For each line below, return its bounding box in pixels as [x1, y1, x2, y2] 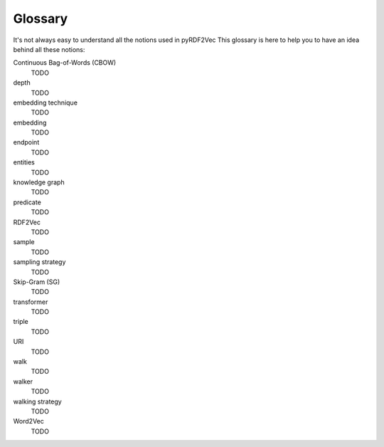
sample [13, 238, 35, 246]
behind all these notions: [13, 45, 85, 53]
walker [13, 377, 33, 386]
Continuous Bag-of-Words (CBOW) [13, 58, 117, 67]
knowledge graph [13, 178, 65, 186]
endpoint [13, 138, 40, 147]
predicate [13, 198, 42, 206]
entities [13, 158, 35, 167]
